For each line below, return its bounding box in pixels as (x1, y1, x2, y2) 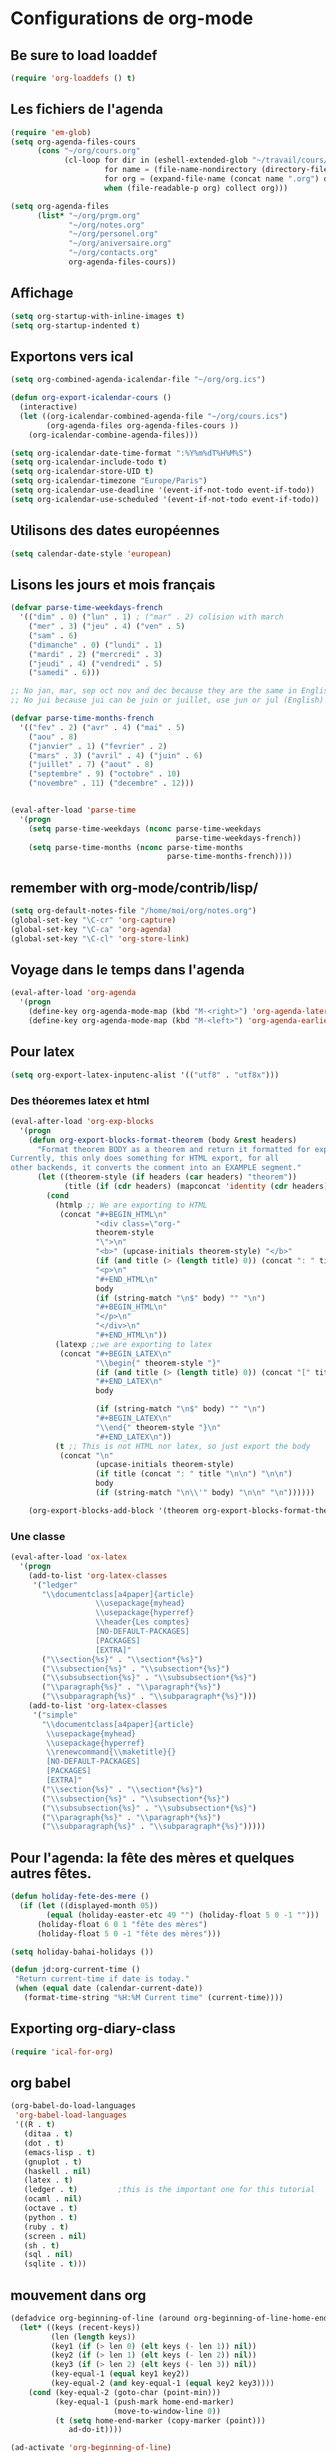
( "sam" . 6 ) (28, 630, 78, 641)
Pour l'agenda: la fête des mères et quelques (10, 1849, 295, 1866)
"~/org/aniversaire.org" (68, 238, 172, 249)
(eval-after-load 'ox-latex (10, 1552, 128, 1562)
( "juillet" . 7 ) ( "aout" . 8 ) (28, 760, 155, 770)
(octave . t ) (23, 2203, 78, 2214)
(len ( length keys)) (50, 2332, 137, 2342)
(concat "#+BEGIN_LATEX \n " (59, 1348, 172, 1359)
